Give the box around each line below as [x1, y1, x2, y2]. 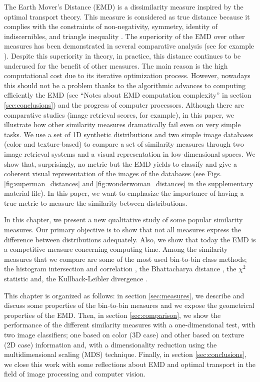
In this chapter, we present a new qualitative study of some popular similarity [4, 214, 243, 225]
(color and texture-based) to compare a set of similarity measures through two [4, 139, 244, 149]
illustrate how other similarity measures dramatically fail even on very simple [4, 119, 241, 130]
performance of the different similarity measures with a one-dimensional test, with [4, 319, 255, 330]
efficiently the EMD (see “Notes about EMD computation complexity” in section [4, 90, 251, 100]
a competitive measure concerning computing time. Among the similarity [4, 244, 228, 254]
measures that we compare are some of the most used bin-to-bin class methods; [4, 253, 247, 264]
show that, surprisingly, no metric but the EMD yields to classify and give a [4, 158, 237, 169]
